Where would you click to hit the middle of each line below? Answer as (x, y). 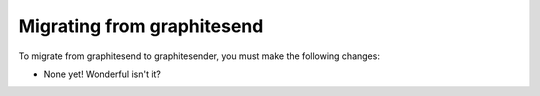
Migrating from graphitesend (141, 26)
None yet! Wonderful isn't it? (102, 74)
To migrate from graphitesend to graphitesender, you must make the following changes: (199, 56)
